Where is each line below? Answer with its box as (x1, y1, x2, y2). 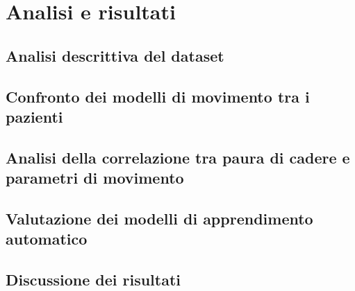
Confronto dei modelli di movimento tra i (6, 85, 310, 107)
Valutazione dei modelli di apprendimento (6, 207, 313, 229)
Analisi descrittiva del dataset (6, 44, 224, 66)
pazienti (6, 105, 63, 127)
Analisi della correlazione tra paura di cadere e (6, 146, 350, 168)
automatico (6, 228, 88, 249)
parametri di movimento (6, 167, 184, 188)
